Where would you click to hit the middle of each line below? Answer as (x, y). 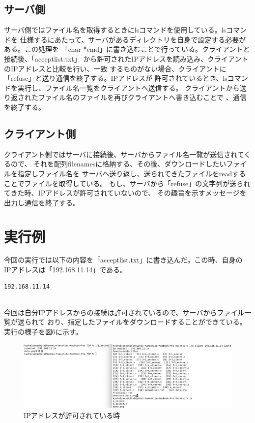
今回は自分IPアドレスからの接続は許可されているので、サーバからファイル (124, 312)
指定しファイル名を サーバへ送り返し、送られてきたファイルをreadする (132, 173)
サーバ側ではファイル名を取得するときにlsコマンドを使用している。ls (115, 30)
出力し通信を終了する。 (42, 202)
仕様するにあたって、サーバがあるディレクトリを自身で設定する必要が (133, 39)
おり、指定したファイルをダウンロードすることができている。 (147, 322)
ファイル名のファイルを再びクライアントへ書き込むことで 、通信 (142, 97)
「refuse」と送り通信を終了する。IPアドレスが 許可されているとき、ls (116, 78)
